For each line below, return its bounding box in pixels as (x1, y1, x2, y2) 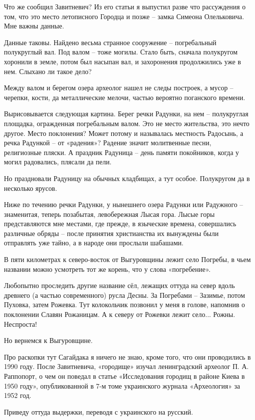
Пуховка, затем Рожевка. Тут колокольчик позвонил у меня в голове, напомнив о (4, 299, 245, 310)
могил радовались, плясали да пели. (4, 157, 112, 167)
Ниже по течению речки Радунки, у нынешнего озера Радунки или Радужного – (4, 199, 243, 210)
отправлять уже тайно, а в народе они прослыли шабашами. (4, 237, 184, 248)
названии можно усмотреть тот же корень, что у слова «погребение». (4, 263, 211, 274)
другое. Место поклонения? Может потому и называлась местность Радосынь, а (4, 128, 244, 138)
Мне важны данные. (4, 21, 64, 31)
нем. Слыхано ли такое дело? (4, 66, 92, 76)
